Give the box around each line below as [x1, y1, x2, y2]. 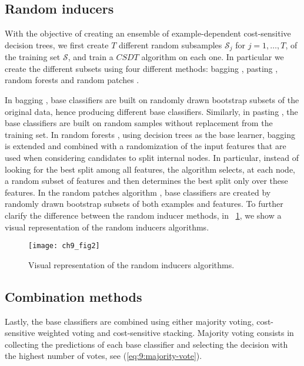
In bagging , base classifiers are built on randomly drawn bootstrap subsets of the [5, 94, 299, 106]
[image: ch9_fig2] [28, 242, 100, 250]
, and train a [68, 51, 113, 63]
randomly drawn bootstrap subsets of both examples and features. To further [5, 197, 283, 210]
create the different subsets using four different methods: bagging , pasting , [5, 62, 278, 74]
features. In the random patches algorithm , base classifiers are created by [5, 186, 271, 198]
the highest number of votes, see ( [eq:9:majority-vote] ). [5, 349, 202, 362]
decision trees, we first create [5, 38, 109, 51]
